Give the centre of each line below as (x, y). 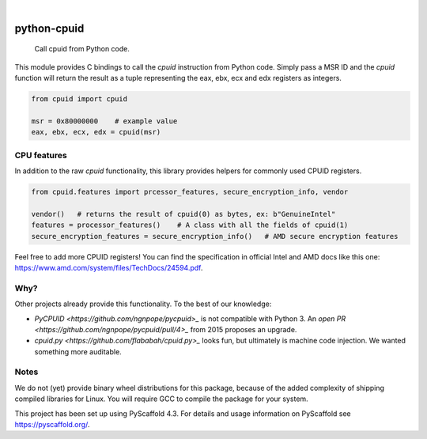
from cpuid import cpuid (79, 99)
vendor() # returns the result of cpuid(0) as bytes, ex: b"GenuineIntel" (183, 214)
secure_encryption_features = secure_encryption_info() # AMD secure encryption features (215, 236)
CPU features (41, 155)
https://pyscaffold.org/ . (52, 425)
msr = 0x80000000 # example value (104, 121)
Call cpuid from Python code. (82, 49)
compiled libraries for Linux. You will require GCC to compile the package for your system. (161, 399)
